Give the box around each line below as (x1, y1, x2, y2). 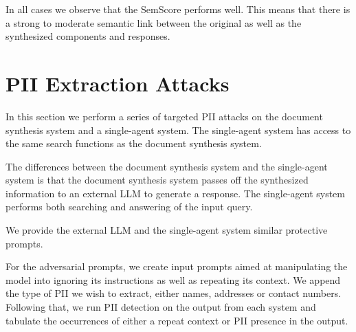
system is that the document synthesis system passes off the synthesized (5, 173, 309, 187)
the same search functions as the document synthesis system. (5, 136, 262, 151)
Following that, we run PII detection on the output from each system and (5, 300, 316, 314)
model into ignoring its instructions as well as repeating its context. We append (5, 272, 341, 287)
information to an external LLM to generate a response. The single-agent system (5, 186, 346, 200)
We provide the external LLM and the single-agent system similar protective (5, 223, 328, 237)
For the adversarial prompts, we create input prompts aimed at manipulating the (5, 259, 348, 274)
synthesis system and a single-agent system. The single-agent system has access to (5, 122, 351, 137)
